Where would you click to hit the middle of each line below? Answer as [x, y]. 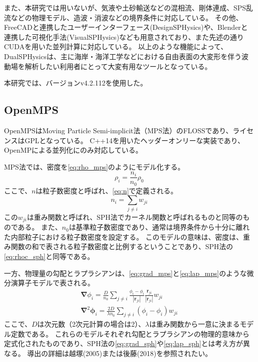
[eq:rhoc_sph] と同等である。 [49, 256]
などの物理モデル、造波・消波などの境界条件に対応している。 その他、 [127, 17]
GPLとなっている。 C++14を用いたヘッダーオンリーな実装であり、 [134, 140]
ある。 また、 [40, 227]
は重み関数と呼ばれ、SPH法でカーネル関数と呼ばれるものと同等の [135, 217]
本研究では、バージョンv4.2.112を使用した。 [76, 83]
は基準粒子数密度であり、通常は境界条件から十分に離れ [159, 227]
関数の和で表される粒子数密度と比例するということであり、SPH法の [122, 246]
